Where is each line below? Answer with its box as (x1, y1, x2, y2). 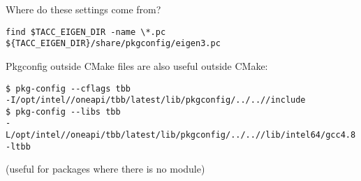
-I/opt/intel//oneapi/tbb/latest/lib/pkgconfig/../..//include (6, 95, 306, 106)
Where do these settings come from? (6, 2, 161, 16)
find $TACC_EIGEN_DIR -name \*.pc (6, 27, 166, 37)
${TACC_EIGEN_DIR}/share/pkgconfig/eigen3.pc (6, 38, 221, 49)
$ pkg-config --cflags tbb (6, 83, 131, 94)
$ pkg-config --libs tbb (6, 106, 121, 117)
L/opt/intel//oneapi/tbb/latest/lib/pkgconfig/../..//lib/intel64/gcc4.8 (6, 130, 356, 140)
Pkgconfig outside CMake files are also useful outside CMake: (6, 58, 268, 73)
